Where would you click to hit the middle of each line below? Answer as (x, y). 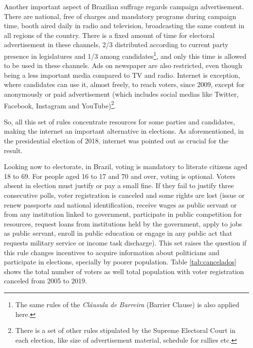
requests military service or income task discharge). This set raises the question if (125, 242)
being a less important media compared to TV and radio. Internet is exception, (122, 75)
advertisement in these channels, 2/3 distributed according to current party (116, 44)
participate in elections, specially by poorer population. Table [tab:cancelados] (120, 262)
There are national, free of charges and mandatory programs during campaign (120, 16)
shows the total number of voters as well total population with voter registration (124, 271)
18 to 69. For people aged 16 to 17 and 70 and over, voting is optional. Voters (120, 176)
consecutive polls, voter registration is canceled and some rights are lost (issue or (124, 195)
